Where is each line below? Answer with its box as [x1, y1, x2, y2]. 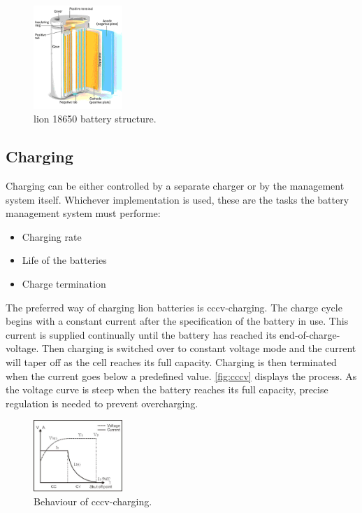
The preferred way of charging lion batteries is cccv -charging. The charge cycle [6, 300, 342, 314]
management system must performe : [6, 206, 161, 220]
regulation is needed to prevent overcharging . [6, 395, 198, 410]
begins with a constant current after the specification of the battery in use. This [6, 314, 349, 328]
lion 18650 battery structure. [34, 111, 157, 126]
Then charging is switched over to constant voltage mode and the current [42, 341, 356, 356]
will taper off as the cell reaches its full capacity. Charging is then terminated [6, 354, 337, 369]
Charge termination [22, 276, 106, 290]
